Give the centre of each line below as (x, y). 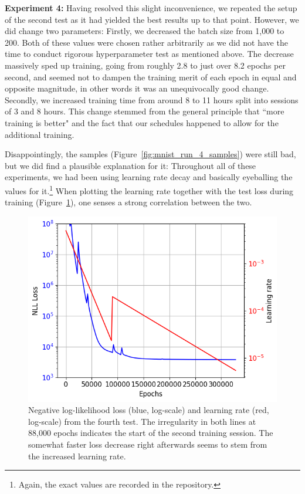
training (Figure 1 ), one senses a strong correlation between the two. (128, 202)
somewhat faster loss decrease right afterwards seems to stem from (148, 444)
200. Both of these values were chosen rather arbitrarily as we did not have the (146, 42)
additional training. (40, 134)
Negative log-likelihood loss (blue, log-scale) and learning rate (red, (149, 410)
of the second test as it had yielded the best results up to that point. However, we (152, 19)
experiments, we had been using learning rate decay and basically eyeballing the (149, 177)
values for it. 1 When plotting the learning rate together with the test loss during (149, 190)
